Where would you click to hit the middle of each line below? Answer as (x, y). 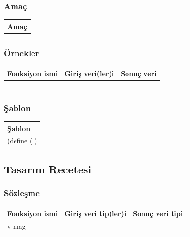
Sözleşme (22, 193)
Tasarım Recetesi (48, 169)
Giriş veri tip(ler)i (95, 213)
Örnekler (22, 53)
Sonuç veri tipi (158, 213)
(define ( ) (22, 141)
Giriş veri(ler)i (89, 73)
